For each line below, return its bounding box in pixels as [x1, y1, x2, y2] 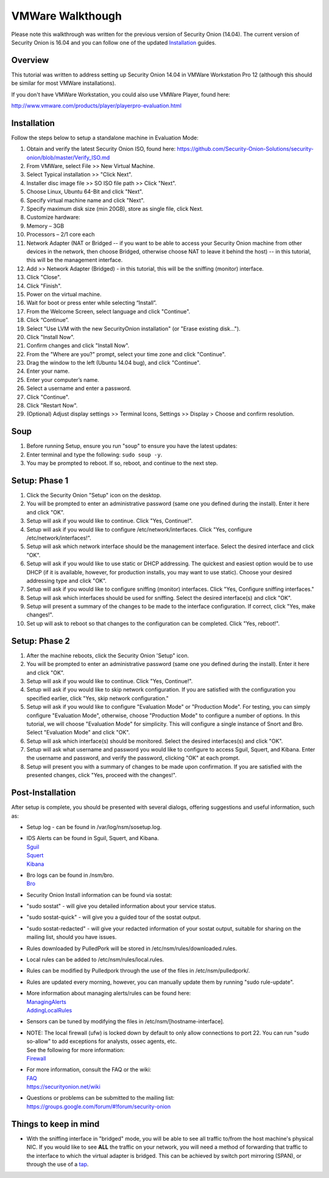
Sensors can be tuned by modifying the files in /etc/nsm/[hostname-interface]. [26, 1018, 225, 1025]
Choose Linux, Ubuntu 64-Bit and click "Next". [26, 188, 143, 196]
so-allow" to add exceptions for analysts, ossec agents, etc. [26, 1037, 177, 1045]
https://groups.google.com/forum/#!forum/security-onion [26, 1103, 171, 1110]
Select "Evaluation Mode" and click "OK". [26, 729, 130, 736]
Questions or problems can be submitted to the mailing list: [26, 1094, 175, 1102]
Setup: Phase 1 [11, 475, 69, 486]
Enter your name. [26, 367, 70, 375]
